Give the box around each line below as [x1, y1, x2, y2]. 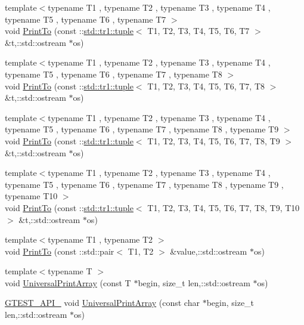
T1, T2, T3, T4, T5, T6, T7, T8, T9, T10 [147, 201, 300, 213]
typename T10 [5, 190, 58, 202]
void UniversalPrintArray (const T [5, 276, 131, 289]
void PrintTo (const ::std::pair [5, 244, 114, 257]
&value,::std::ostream [170, 244, 247, 257]
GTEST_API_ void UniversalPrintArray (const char [5, 296, 200, 309]
